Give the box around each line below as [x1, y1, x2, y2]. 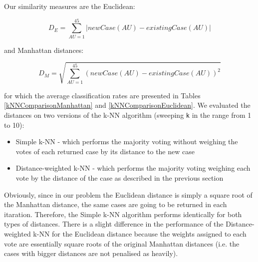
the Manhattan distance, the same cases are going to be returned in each [4, 199, 227, 210]
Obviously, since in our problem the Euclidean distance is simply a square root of [4, 189, 253, 200]
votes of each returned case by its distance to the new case [15, 146, 195, 156]
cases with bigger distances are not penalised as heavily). [4, 248, 178, 259]
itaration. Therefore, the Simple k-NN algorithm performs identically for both [4, 209, 242, 219]
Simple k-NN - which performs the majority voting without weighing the [15, 136, 238, 147]
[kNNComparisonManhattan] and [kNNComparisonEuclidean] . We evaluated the [4, 100, 251, 110]
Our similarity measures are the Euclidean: [4, 1, 135, 11]
